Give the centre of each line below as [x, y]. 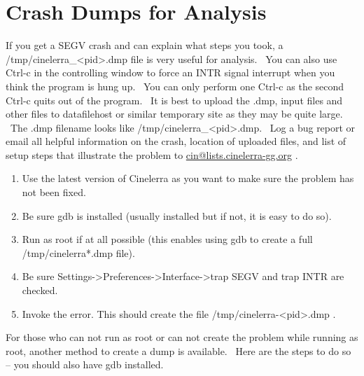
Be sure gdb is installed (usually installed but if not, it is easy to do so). [177, 215]
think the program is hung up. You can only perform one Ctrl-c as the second [175, 86]
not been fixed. [54, 192]
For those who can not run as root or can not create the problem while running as [182, 337]
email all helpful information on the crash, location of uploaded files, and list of [176, 141]
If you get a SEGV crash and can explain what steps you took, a [145, 45]
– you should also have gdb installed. [85, 364]
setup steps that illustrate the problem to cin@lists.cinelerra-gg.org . [152, 154]
